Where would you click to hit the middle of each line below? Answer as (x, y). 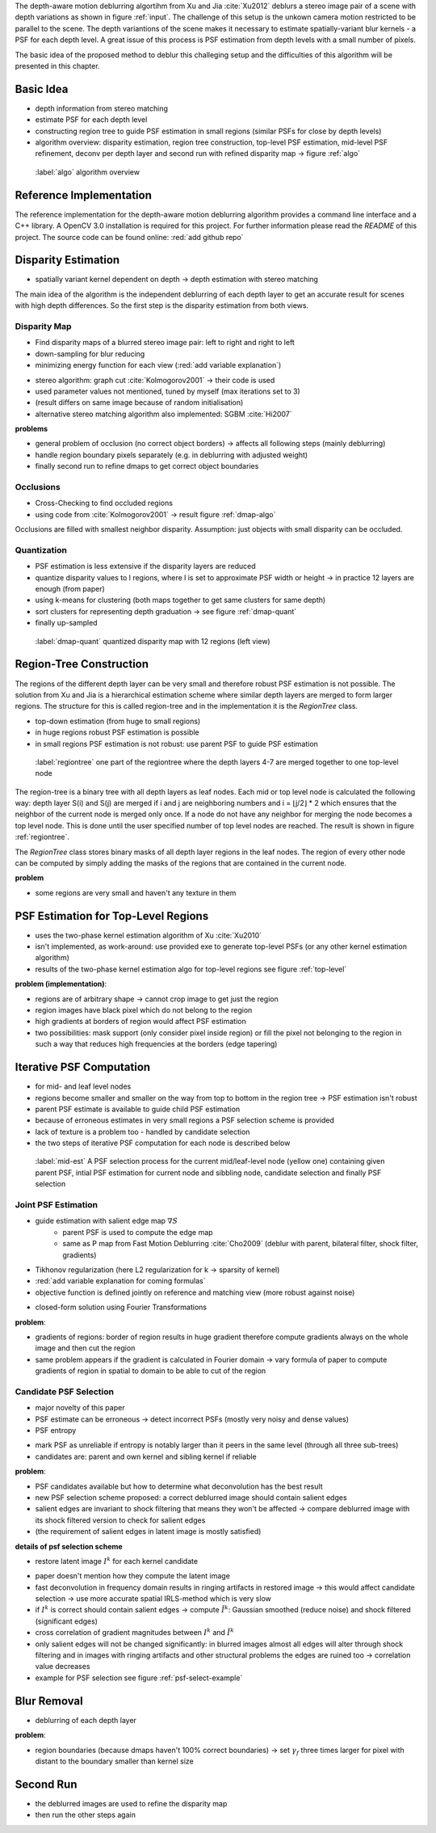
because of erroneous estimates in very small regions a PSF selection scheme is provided (184, 1120)
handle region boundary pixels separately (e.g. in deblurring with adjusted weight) (172, 455)
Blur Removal (49, 1701)
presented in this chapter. (57, 65)
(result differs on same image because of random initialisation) (139, 402)
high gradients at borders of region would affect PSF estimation (140, 1022)
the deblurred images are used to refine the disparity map (131, 1803)
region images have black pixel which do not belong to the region (144, 1010)
